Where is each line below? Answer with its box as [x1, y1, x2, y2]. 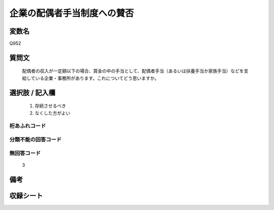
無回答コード [9, 150, 41, 157]
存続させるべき [35, 103, 66, 109]
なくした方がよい [35, 110, 71, 116]
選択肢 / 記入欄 [9, 88, 56, 97]
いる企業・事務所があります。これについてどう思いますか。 [35, 75, 159, 81]
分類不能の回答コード [9, 136, 62, 143]
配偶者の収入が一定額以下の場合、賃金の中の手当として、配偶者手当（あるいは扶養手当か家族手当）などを [22, 68, 244, 74]
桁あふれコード [9, 122, 46, 129]
